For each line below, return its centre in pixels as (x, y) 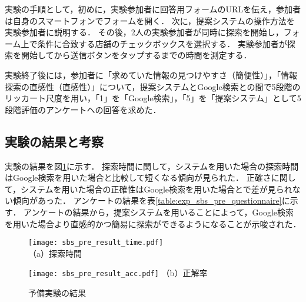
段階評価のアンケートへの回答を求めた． (83, 109)
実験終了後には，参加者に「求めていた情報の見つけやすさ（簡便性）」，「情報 (151, 74)
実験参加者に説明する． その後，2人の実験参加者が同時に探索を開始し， (144, 32)
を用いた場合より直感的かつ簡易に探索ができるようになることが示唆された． (153, 223)
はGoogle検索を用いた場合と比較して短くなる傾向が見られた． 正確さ (138, 177)
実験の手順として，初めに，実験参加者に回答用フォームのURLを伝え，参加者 (153, 9)
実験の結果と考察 (54, 141)
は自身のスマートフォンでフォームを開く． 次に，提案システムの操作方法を (150, 20)
